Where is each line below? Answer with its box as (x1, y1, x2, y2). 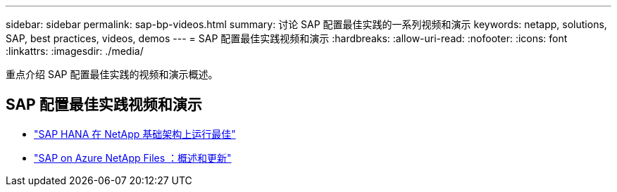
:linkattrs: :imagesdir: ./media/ (6, 45, 144, 57)
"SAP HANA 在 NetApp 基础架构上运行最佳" (34, 127, 236, 140)
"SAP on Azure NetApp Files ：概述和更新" (34, 151, 232, 164)
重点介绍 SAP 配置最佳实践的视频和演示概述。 (6, 68, 218, 80)
